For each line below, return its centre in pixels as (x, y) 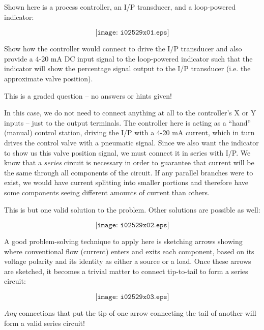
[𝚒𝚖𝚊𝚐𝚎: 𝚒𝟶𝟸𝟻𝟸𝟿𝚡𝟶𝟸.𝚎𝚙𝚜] (132, 226)
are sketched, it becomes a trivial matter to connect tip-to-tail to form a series (126, 271)
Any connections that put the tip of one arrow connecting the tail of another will (130, 313)
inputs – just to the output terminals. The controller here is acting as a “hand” (128, 122)
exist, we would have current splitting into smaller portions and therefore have (126, 182)
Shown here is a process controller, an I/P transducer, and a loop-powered (120, 7)
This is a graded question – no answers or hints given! (88, 95)
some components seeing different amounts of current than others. (107, 192)
